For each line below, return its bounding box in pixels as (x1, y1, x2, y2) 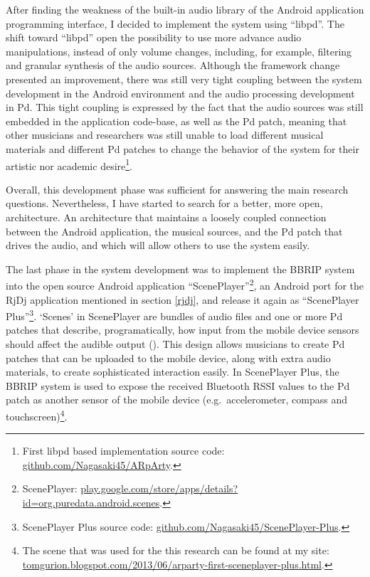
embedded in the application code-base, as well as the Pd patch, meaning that (6, 113, 347, 128)
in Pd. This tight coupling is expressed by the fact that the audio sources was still (6, 100, 364, 115)
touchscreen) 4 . (6, 407, 68, 423)
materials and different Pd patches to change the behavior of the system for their (6, 141, 359, 156)
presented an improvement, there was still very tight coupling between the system (6, 71, 362, 86)
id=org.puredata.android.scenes (22, 495, 160, 510)
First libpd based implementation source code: (22, 443, 225, 458)
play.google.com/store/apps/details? (80, 481, 238, 496)
